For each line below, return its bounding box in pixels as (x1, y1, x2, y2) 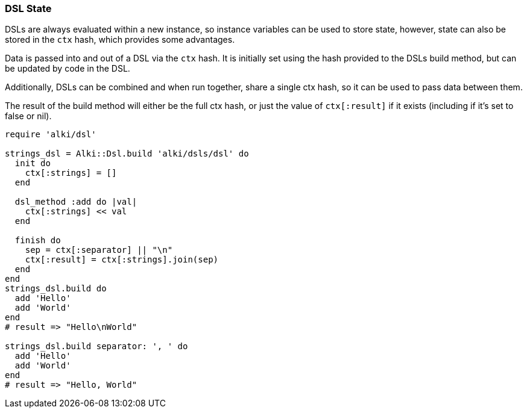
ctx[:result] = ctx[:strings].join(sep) (25, 255, 219, 265)
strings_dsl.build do (5, 284, 107, 294)
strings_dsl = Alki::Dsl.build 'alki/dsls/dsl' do (5, 149, 249, 159)
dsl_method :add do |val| (14, 197, 137, 207)
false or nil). (5, 111, 52, 122)
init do (14, 158, 51, 169)
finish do (14, 235, 61, 246)
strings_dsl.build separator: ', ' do (5, 341, 188, 352)
